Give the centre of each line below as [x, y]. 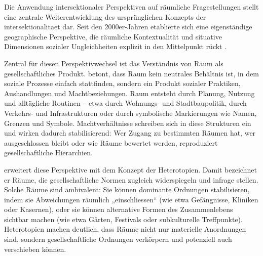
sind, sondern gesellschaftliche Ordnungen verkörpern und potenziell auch [118, 239]
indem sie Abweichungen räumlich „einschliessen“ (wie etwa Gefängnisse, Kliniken [131, 199]
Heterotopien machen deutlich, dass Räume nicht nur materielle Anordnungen [125, 229]
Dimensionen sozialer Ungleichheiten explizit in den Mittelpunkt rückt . [116, 46]
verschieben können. [35, 249]
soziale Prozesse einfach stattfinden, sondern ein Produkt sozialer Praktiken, [122, 83]
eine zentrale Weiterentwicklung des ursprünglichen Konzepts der [105, 16]
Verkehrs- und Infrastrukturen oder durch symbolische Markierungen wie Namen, [130, 113]
